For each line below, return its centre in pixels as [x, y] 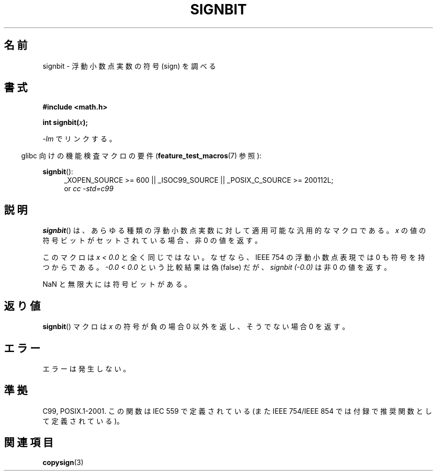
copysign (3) [63, 462]
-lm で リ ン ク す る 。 [80, 139]
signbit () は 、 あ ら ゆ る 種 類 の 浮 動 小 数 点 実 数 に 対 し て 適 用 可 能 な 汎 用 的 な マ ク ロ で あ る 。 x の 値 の [234, 231]
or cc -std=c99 [89, 189]
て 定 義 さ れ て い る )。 [83, 421]
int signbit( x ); [65, 122]
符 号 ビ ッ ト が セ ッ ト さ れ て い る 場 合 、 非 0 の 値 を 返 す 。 [152, 240]
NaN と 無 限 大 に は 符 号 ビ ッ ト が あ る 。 [117, 284]
